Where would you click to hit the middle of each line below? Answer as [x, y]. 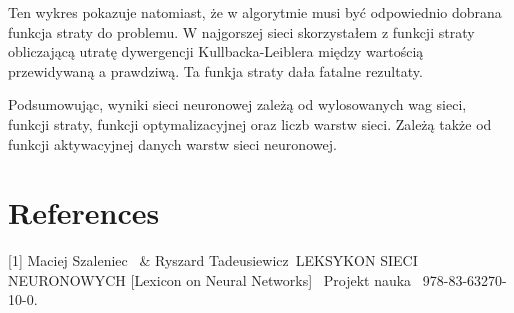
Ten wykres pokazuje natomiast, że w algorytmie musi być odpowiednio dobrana [255, 12]
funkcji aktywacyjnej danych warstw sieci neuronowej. [172, 143]
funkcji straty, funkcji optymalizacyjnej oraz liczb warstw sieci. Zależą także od [250, 123]
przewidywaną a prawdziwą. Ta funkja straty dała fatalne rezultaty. [215, 70]
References [84, 212]
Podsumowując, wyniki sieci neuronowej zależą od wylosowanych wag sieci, [237, 104]
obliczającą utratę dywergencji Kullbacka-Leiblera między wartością [216, 51]
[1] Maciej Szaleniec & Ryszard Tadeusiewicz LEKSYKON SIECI [213, 260]
